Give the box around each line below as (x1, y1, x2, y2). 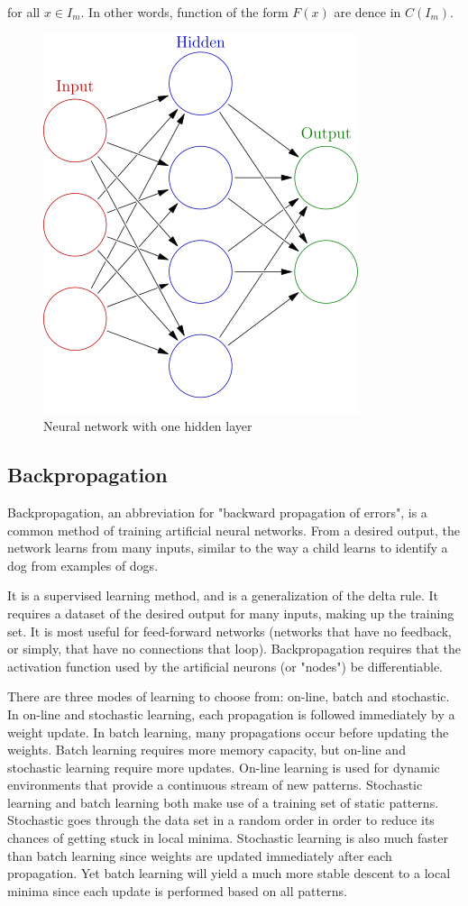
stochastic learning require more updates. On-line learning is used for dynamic (7, 757, 440, 776)
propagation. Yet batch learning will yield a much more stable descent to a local (7, 864, 451, 883)
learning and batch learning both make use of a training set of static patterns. (7, 792, 439, 811)
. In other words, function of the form (80, 3, 289, 21)
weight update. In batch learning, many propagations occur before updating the (7, 722, 449, 741)
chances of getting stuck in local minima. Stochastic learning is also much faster (7, 828, 448, 847)
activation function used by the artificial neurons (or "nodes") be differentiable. (7, 656, 444, 675)
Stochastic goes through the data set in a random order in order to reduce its (7, 810, 435, 829)
